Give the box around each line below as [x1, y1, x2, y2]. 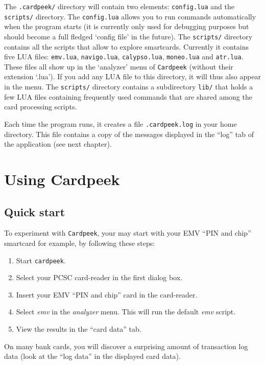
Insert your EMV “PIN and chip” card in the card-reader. [16, 289, 198, 300]
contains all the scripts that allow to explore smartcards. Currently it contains [4, 41, 249, 52]
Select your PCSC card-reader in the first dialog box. [16, 272, 183, 283]
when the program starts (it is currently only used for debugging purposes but [4, 21, 249, 32]
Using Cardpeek [4, 168, 120, 189]
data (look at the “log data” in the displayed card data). [4, 351, 181, 361]
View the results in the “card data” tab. [16, 324, 141, 334]
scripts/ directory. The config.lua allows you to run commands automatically [4, 11, 256, 21]
